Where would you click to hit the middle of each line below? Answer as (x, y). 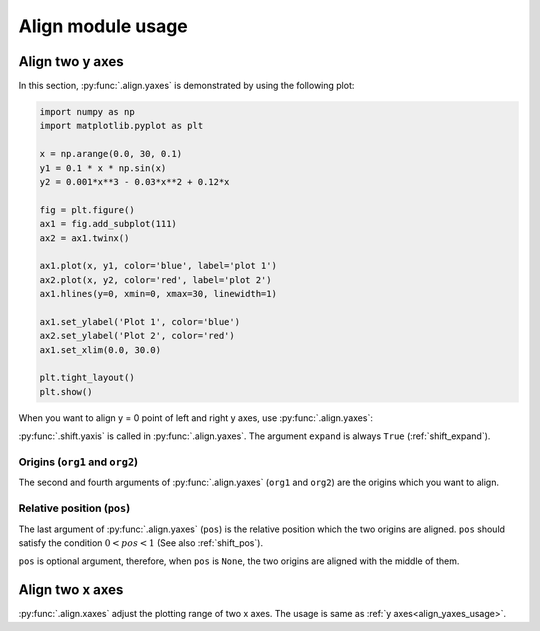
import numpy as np (87, 112)
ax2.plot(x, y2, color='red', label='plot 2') (155, 279)
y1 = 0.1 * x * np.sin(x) (103, 168)
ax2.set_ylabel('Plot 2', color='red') (137, 336)
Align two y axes (71, 61)
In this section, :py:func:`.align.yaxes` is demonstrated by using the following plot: (186, 86)
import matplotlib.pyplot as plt (121, 126)
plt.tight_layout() (87, 378)
